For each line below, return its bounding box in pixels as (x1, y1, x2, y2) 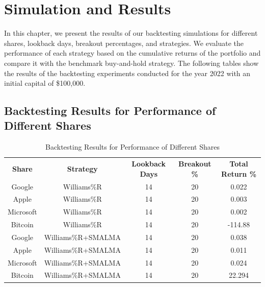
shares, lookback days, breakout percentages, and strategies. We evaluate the (4, 37, 244, 48)
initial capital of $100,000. (4, 78, 86, 88)
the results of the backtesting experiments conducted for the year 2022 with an (4, 67, 251, 78)
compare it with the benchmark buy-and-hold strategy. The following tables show (4, 57, 259, 68)
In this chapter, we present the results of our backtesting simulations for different (4, 28, 258, 38)
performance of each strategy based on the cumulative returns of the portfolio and (4, 47, 261, 58)
